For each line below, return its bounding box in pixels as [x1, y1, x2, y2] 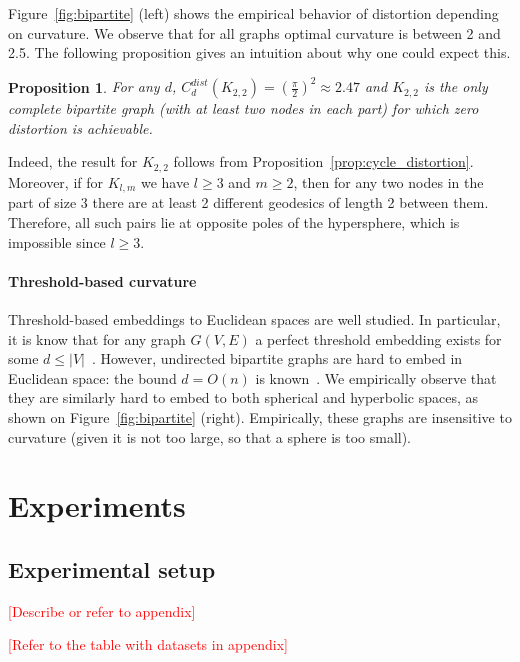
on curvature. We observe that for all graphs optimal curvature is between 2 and [8, 22, 501, 43]
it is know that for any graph [8, 328, 186, 349]
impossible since [8, 231, 106, 252]
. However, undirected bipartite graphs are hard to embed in [91, 348, 463, 369]
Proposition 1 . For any [8, 76, 160, 97]
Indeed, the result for [8, 151, 138, 172]
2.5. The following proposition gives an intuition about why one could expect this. [8, 42, 511, 63]
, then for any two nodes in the [293, 171, 484, 192]
